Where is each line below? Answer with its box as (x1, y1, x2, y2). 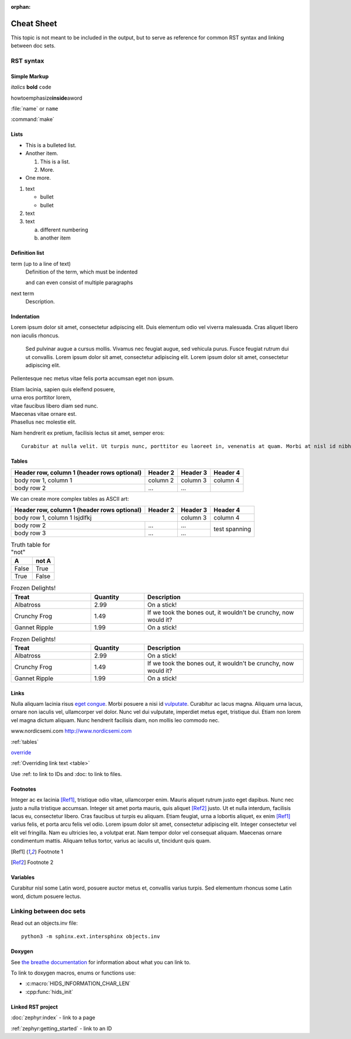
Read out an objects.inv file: (11, 920, 78, 927)
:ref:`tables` (11, 738, 39, 745)
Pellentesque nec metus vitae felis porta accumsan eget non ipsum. (11, 375, 175, 382)
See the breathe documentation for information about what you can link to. (11, 958, 191, 966)
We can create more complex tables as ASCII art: (11, 495, 129, 502)
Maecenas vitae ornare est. (11, 410, 77, 417)
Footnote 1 (38, 848, 64, 855)
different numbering (40, 226, 88, 233)
